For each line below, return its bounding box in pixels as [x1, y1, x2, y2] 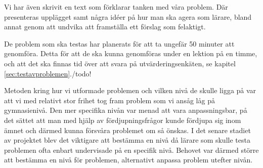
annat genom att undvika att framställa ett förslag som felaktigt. [4, 21, 206, 32]
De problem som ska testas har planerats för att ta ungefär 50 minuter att [4, 38, 235, 49]
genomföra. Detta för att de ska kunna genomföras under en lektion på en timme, [4, 48, 257, 59]
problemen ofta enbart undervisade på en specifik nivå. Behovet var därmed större [4, 144, 259, 155]
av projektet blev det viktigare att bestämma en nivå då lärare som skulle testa [4, 135, 250, 145]
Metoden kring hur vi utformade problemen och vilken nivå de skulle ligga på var [4, 85, 256, 96]
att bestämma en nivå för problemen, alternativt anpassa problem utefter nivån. [4, 154, 253, 165]
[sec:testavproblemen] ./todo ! [4, 68, 92, 78]
